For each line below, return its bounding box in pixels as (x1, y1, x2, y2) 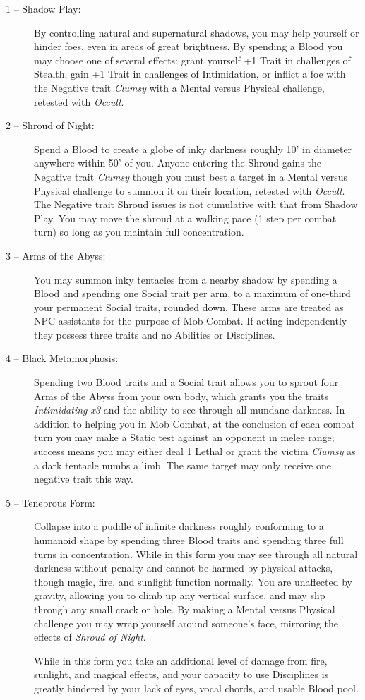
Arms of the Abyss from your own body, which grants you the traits (34, 388, 329, 403)
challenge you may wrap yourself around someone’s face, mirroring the (34, 615, 338, 630)
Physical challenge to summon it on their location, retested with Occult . (34, 183, 345, 198)
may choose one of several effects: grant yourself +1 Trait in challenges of (34, 52, 351, 67)
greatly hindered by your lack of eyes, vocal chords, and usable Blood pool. (34, 680, 359, 695)
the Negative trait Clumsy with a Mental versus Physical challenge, (34, 80, 325, 95)
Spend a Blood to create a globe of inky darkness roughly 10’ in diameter (34, 141, 352, 156)
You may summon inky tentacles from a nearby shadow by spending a (34, 272, 337, 286)
